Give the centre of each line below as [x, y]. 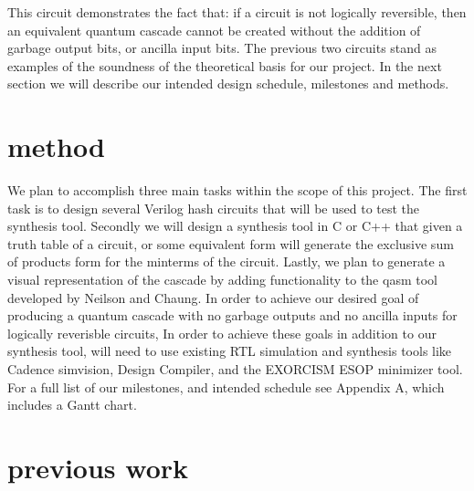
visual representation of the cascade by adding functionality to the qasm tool [222, 280]
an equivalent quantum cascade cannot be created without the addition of [214, 30]
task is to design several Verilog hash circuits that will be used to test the [214, 208]
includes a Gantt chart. [72, 405]
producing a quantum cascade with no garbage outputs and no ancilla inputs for [232, 315]
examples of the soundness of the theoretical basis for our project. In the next [225, 65]
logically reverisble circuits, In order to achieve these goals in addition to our [222, 333]
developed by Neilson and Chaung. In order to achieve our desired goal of [213, 297]
